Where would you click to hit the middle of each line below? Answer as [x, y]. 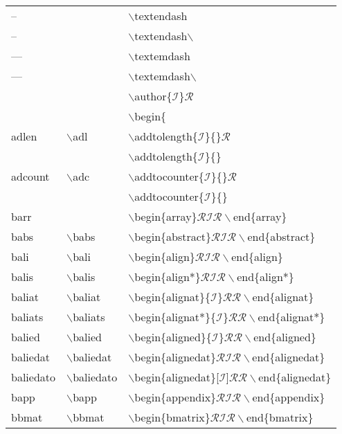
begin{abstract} [173, 236]
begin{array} [166, 216]
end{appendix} [289, 397]
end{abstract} [281, 236]
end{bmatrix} [280, 417]
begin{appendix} [175, 397]
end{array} [260, 216]
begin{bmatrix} [172, 417]
